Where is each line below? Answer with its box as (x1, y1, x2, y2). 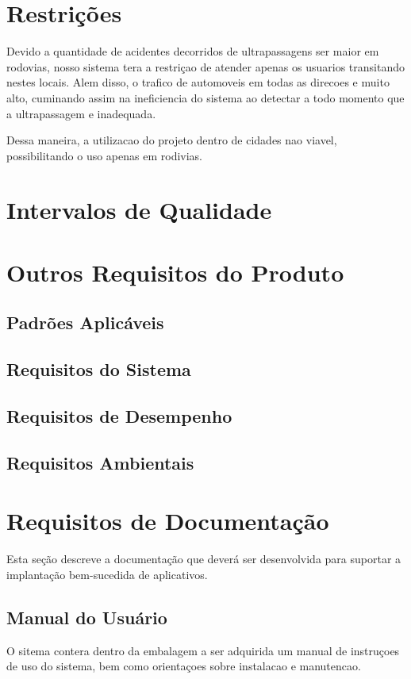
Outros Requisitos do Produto (6, 255, 344, 288)
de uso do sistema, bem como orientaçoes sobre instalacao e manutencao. (6, 658, 361, 674)
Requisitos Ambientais (6, 450, 194, 474)
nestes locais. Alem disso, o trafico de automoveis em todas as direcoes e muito (6, 74, 390, 90)
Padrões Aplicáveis (6, 310, 164, 335)
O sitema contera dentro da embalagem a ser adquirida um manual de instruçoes (6, 642, 400, 658)
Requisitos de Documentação (6, 504, 329, 537)
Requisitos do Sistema (6, 357, 191, 382)
